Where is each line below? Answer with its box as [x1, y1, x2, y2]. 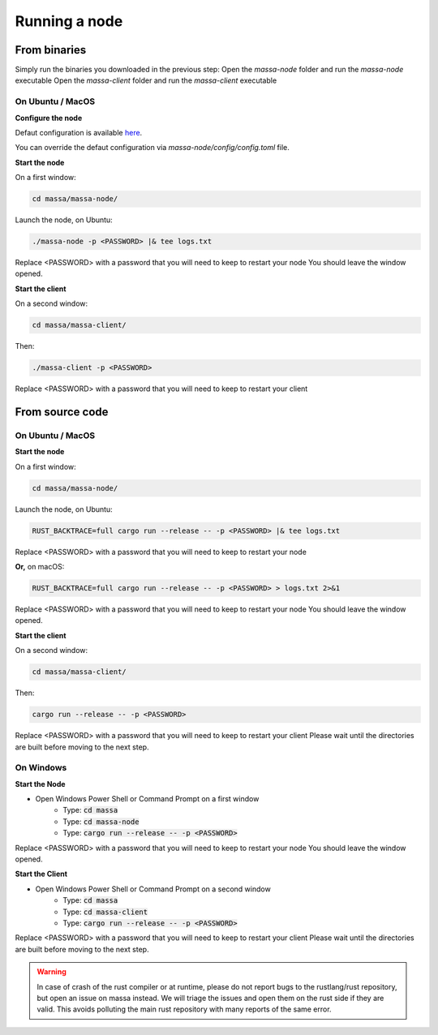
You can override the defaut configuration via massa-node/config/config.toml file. [15, 143, 290, 152]
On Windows [15, 762, 67, 774]
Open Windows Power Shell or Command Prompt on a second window [35, 884, 271, 894]
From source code [15, 406, 109, 419]
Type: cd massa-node [62, 816, 140, 827]
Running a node [15, 12, 123, 30]
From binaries [15, 43, 87, 57]
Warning [36, 967, 67, 977]
